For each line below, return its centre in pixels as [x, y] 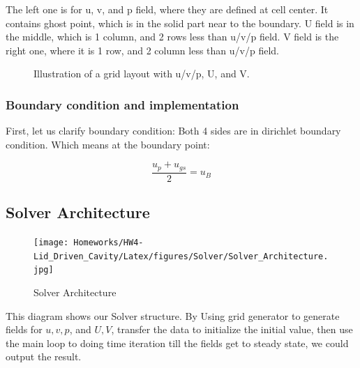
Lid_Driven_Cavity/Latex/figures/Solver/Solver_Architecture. [181, 256]
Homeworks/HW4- [108, 243]
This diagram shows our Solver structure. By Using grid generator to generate [173, 315]
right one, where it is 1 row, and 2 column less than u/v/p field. [142, 50]
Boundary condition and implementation [122, 104]
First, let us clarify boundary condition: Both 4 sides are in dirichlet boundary [173, 131]
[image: [51, 243]
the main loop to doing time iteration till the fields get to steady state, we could [177, 343]
